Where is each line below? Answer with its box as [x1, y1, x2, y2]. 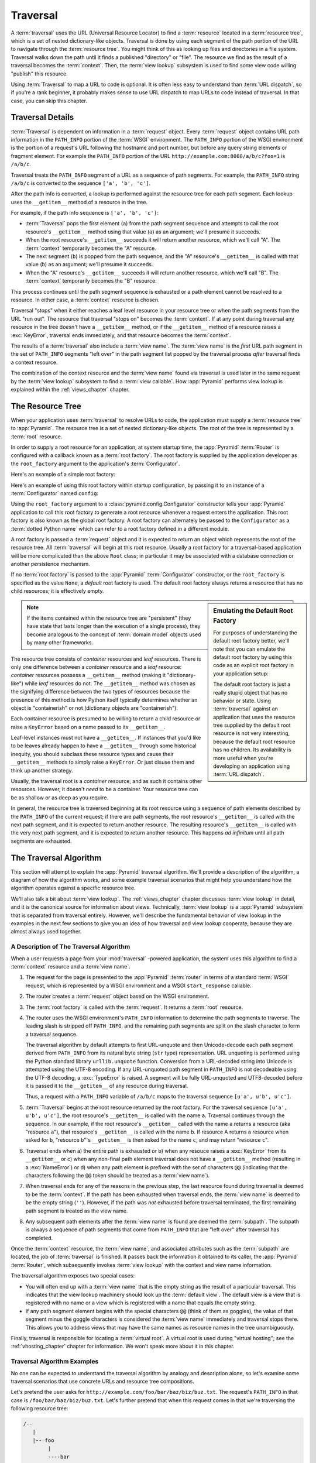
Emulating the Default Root [213, 606, 293, 614]
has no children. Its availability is [213, 746, 292, 753]
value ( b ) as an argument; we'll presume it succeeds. [25, 261, 153, 268]
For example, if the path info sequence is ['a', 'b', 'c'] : [11, 210, 159, 217]
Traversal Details [11, 112, 74, 122]
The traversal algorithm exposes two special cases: [11, 1272, 135, 1279]
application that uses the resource [213, 713, 296, 720]
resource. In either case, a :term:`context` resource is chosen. [11, 296, 160, 303]
